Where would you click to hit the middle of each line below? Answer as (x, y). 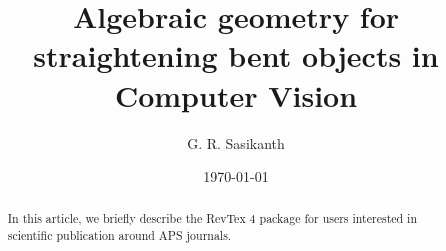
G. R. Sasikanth (236, 142)
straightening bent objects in (236, 55)
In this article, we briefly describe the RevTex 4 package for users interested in (212, 218)
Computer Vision (236, 94)
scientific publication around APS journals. (119, 235)
